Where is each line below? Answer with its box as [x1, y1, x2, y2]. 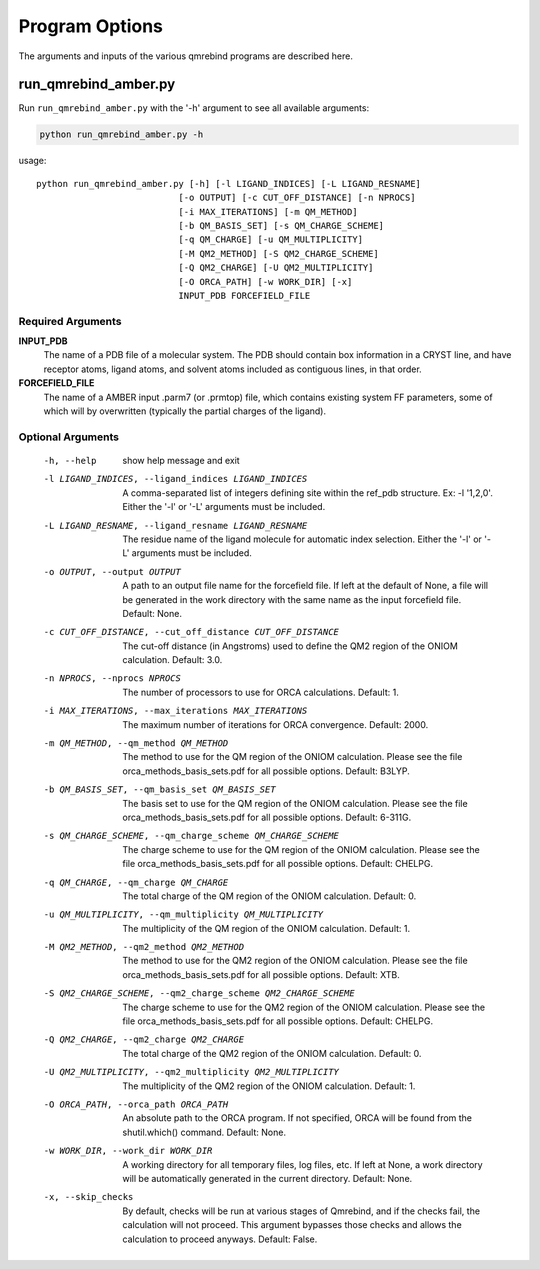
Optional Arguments [18, 430, 120, 444]
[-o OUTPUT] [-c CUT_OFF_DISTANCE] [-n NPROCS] [178, 192, 416, 204]
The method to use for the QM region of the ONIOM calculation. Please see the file [122, 751, 463, 763]
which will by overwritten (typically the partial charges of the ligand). [43, 405, 327, 417]
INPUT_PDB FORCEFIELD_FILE [178, 290, 311, 301]
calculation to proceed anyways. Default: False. [122, 1233, 318, 1245]
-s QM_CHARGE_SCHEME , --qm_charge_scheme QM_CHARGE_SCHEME [43, 830, 340, 842]
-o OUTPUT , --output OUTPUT [43, 566, 182, 577]
